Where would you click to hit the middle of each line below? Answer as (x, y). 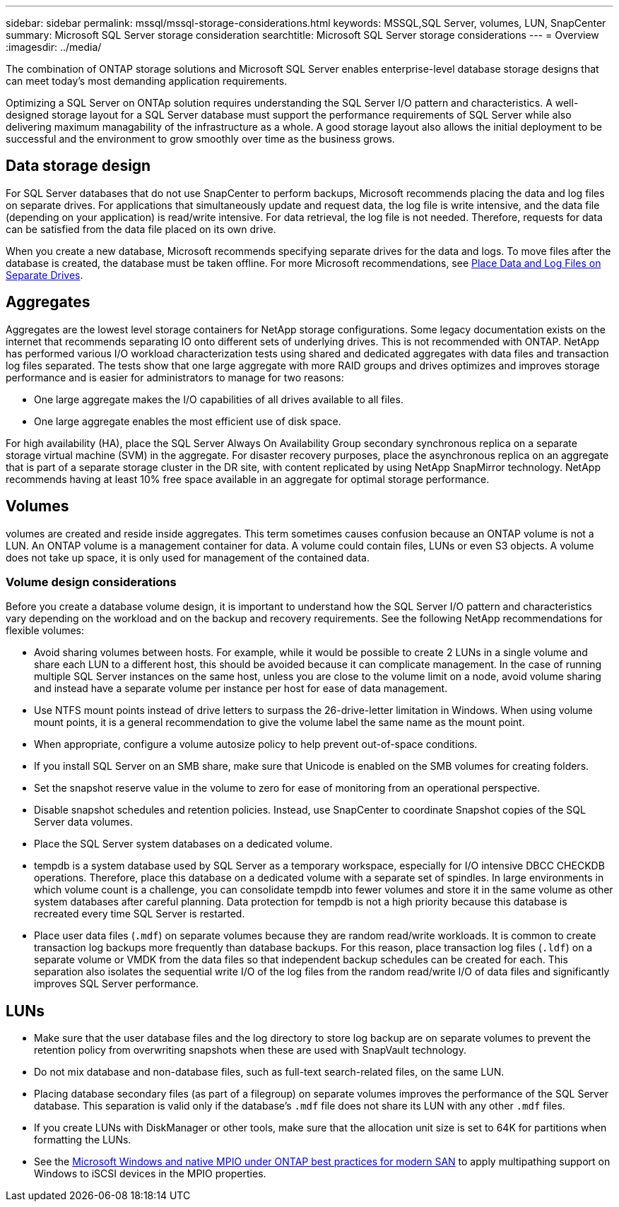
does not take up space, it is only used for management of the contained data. (188, 557)
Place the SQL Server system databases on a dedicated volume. (183, 844)
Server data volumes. (83, 822)
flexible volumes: (45, 631)
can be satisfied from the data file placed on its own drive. (141, 229)
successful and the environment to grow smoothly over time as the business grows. (200, 139)
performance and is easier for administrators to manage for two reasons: (175, 377)
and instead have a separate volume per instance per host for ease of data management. (241, 689)
